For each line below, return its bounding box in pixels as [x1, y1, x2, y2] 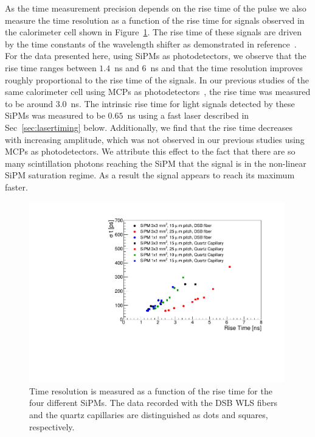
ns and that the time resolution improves [150, 61, 303, 74]
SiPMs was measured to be [5, 109, 105, 122]
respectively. [29, 420, 75, 433]
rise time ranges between [5, 61, 97, 74]
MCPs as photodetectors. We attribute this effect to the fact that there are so [5, 145, 296, 158]
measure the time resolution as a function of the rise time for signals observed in [5, 13, 305, 26]
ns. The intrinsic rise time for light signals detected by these [71, 97, 295, 110]
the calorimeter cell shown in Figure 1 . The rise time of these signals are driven [5, 26, 302, 38]
